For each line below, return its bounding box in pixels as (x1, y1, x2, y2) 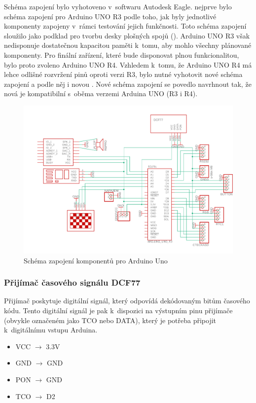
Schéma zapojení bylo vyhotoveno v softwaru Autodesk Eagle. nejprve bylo (4, 1, 232, 11)
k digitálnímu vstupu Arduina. (4, 325, 98, 335)
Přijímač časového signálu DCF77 (4, 276, 141, 289)
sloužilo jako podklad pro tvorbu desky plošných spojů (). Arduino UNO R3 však (4, 30, 250, 40)
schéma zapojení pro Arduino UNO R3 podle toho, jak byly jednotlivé (4, 11, 217, 21)
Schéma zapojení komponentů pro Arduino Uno (24, 255, 168, 265)
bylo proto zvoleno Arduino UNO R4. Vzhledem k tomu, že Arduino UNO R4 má (4, 59, 252, 70)
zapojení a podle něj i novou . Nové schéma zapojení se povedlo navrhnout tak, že (4, 78, 252, 89)
